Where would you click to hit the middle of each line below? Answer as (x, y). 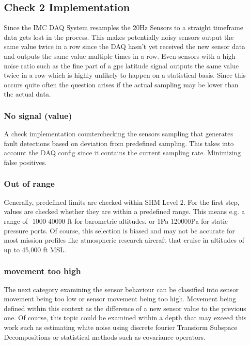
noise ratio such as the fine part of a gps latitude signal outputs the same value (121, 65)
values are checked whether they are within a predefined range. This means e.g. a (125, 211)
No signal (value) (38, 115)
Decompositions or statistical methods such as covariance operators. (105, 337)
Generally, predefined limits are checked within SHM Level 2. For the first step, (122, 202)
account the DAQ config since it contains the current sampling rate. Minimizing (122, 153)
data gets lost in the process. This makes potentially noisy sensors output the (119, 37)
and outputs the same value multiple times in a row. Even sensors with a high (120, 56)
